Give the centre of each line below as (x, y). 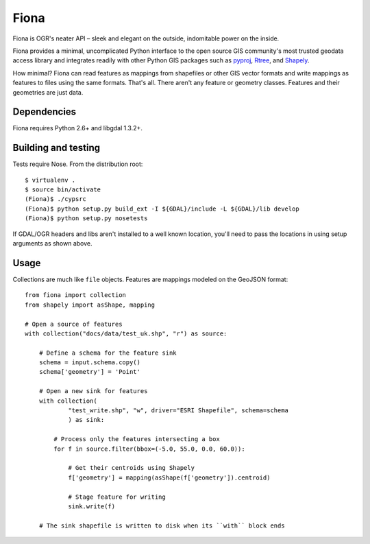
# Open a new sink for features (93, 391)
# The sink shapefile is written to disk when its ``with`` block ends (162, 525)
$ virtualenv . (50, 180)
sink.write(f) (92, 506)
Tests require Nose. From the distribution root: (78, 164)
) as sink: (86, 420)
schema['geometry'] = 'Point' (89, 372)
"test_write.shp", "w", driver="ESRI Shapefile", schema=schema (178, 411)
